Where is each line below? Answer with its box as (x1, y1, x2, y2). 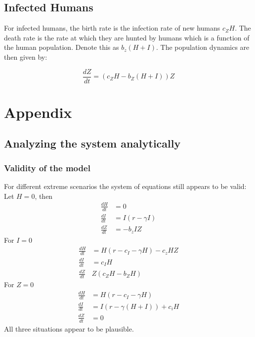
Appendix (4, 102, 72, 122)
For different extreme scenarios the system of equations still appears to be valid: (4, 181, 247, 191)
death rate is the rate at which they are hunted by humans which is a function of (4, 32, 250, 42)
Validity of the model (4, 161, 90, 174)
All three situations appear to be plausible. (4, 323, 134, 334)
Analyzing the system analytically (4, 136, 181, 151)
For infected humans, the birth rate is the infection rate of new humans (4, 23, 220, 33)
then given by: (4, 51, 47, 62)
